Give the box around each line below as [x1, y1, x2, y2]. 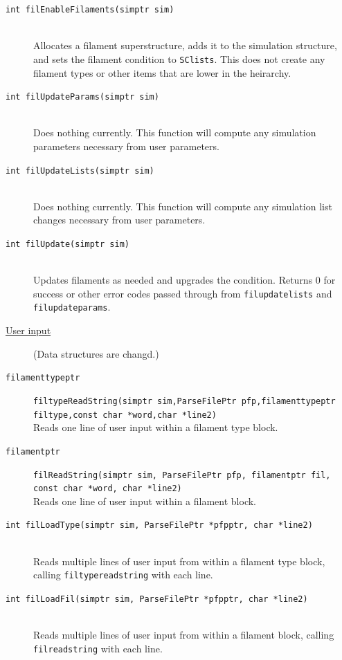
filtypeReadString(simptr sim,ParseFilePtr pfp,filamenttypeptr [33, 396, 336, 406]
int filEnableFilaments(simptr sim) [6, 5, 174, 15]
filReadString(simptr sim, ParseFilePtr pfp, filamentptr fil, [33, 470, 331, 480]
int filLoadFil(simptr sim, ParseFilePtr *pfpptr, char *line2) [6, 594, 308, 604]
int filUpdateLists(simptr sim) [6, 165, 154, 176]
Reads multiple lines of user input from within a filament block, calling [33, 627, 334, 642]
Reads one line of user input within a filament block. [33, 493, 257, 508]
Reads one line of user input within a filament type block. [33, 420, 278, 434]
